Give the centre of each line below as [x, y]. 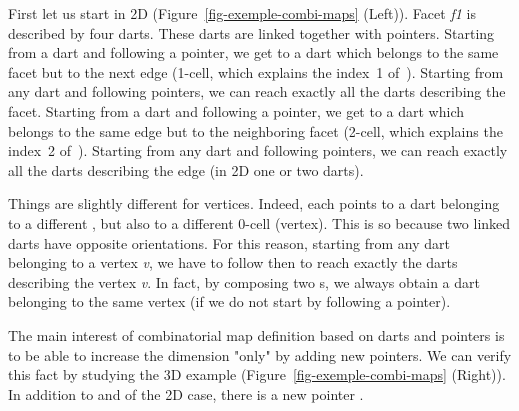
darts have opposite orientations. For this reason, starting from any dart [229, 242]
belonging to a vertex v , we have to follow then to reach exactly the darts [233, 262]
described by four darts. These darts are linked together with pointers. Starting [251, 32]
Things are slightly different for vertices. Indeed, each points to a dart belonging [254, 203]
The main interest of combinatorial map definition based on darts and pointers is [256, 334]
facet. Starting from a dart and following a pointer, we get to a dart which [236, 110]
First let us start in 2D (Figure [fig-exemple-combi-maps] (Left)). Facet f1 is [242, 13]
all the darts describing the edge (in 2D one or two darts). [186, 169]
